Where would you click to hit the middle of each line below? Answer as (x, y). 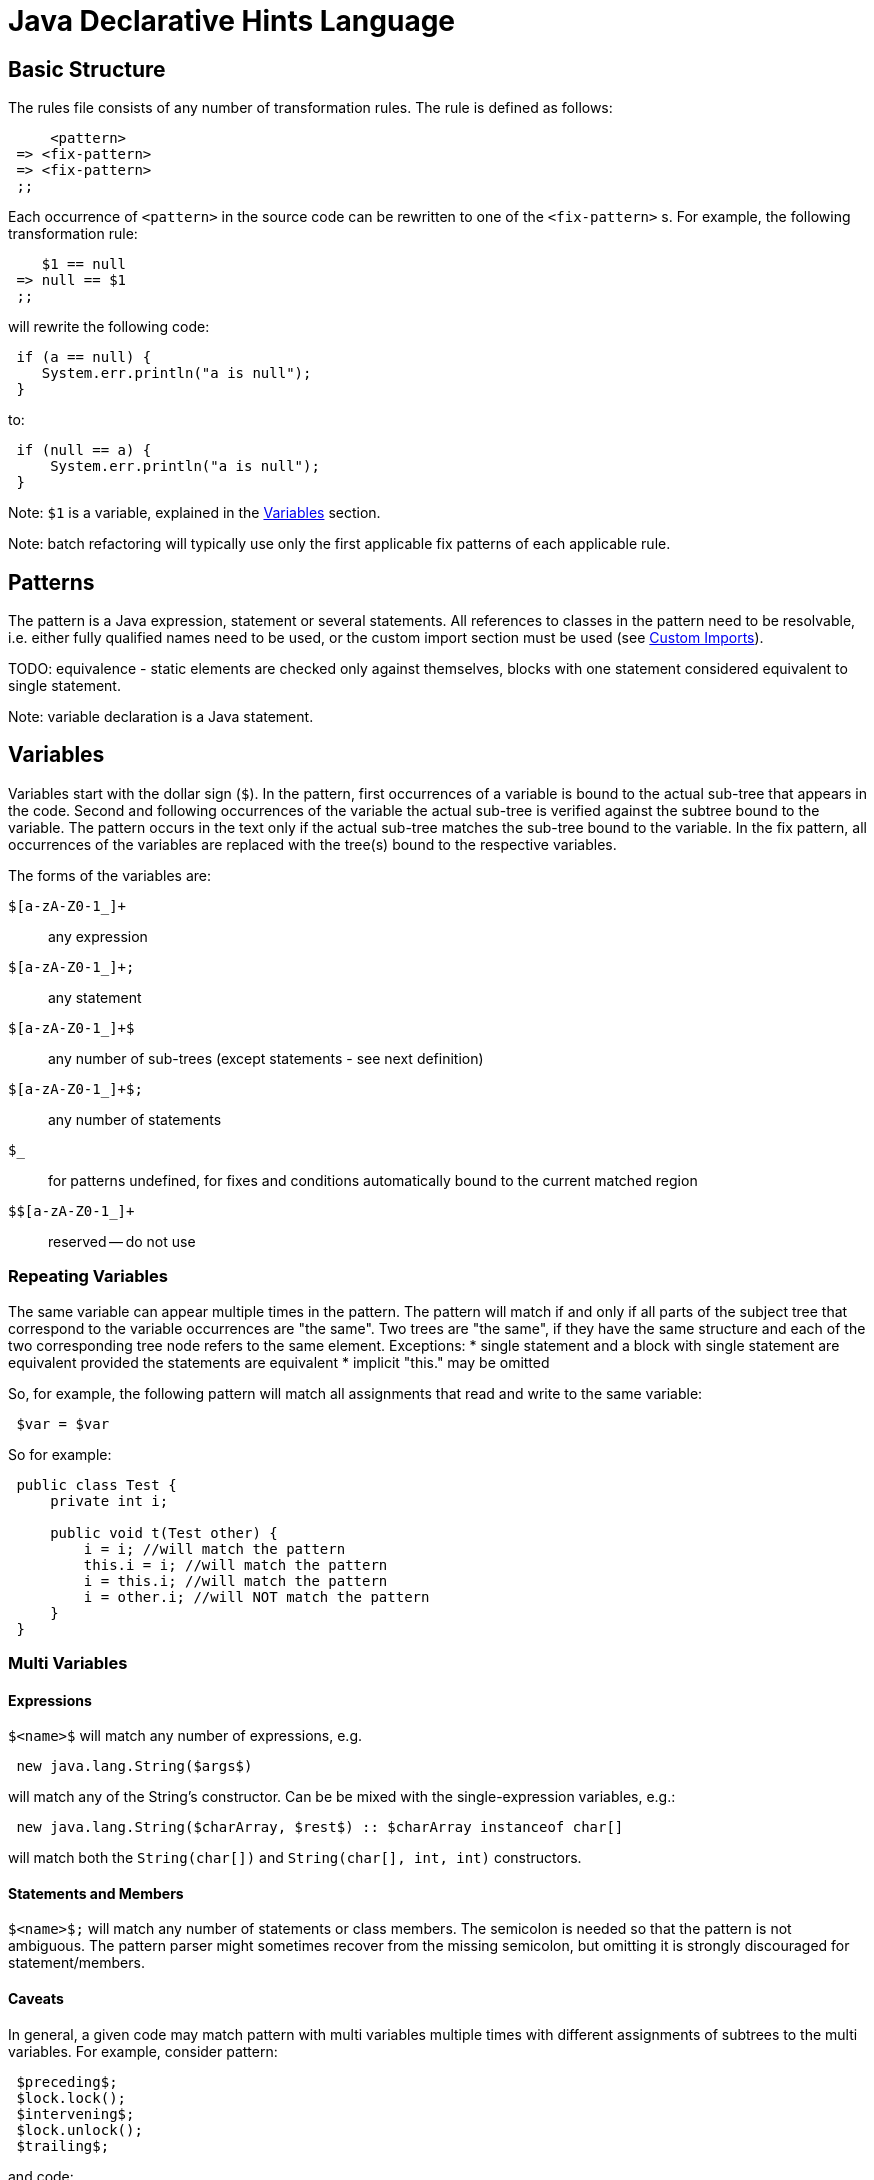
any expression (98, 936)
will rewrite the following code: (109, 327)
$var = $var (63, 1423)
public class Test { (96, 1484)
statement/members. (76, 1963)
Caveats (36, 1999)
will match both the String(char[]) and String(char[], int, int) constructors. (295, 1858)
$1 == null (84, 264)
